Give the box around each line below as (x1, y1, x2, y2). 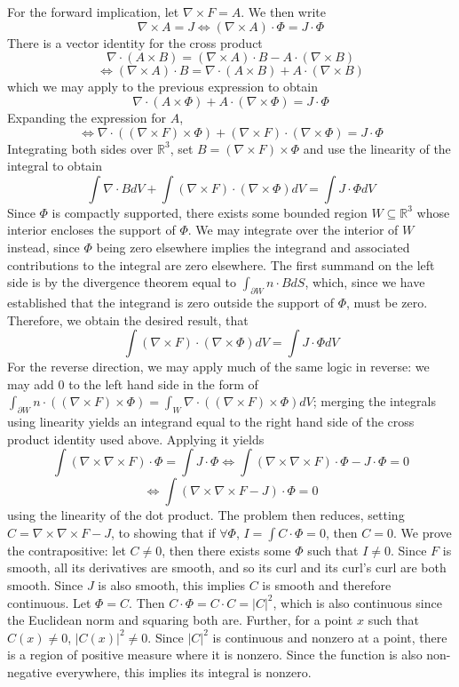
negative (7, 663, 52, 682)
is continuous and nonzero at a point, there (212, 627, 447, 646)
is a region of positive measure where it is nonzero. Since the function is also (7, 645, 423, 664)
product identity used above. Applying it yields (7, 429, 265, 448)
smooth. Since (7, 576, 83, 595)
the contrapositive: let (7, 540, 126, 559)
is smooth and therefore (262, 576, 392, 595)
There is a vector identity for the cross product (7, 33, 263, 52)
